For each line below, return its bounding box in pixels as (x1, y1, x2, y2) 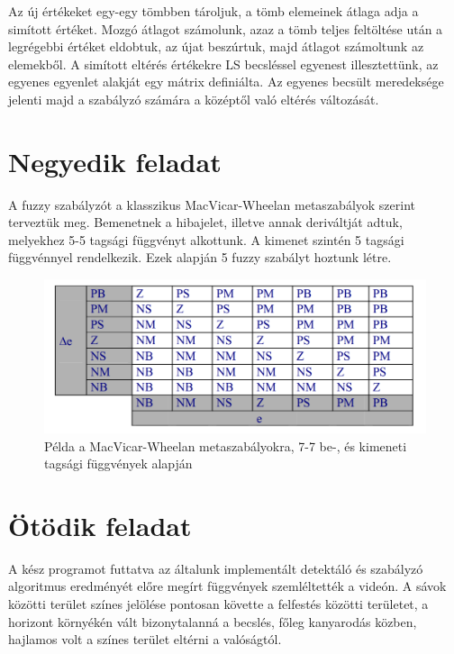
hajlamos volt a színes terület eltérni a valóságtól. (8, 630, 282, 649)
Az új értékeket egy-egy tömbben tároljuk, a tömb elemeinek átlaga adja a (8, 2, 419, 20)
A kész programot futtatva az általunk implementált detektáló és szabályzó (8, 559, 423, 577)
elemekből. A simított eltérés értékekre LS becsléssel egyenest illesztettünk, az (8, 54, 439, 73)
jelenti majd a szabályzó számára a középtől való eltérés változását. (8, 89, 379, 108)
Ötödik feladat (8, 506, 192, 543)
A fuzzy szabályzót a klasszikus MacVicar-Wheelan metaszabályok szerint (8, 195, 415, 213)
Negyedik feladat (8, 142, 222, 179)
